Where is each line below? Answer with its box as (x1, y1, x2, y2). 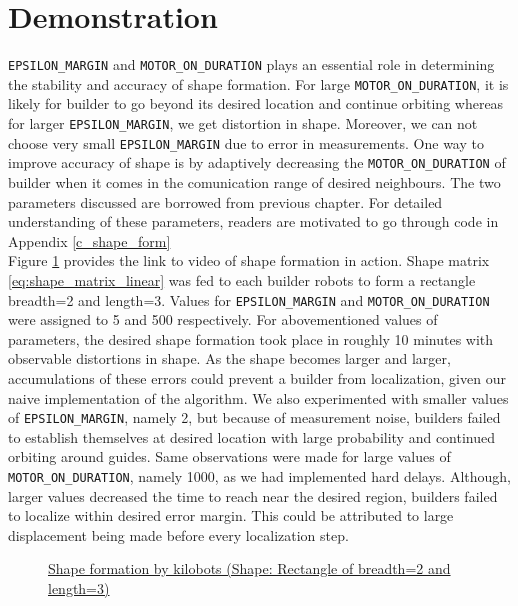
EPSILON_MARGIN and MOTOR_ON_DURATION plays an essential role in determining (8, 54, 495, 75)
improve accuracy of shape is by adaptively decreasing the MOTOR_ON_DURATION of (8, 152, 506, 173)
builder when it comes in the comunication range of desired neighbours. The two (8, 172, 501, 192)
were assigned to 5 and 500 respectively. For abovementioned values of (8, 309, 438, 330)
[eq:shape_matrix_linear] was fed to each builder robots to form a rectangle (8, 269, 476, 290)
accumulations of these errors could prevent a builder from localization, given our (8, 368, 506, 388)
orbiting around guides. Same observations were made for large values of (8, 446, 451, 467)
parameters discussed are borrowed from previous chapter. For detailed (8, 191, 443, 212)
